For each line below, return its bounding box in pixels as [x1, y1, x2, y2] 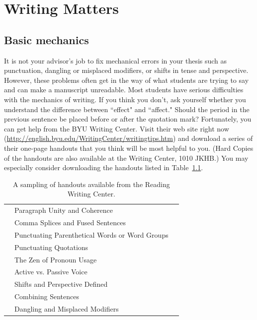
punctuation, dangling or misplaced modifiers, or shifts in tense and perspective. [4, 65, 249, 75]
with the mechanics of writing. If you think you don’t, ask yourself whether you [4, 94, 246, 104]
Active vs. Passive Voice [14, 266, 87, 277]
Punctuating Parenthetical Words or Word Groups [14, 229, 169, 240]
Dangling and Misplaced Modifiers [14, 303, 119, 314]
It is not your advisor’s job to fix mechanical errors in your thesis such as [4, 55, 227, 65]
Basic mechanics [4, 32, 89, 47]
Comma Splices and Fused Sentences [14, 217, 126, 227]
